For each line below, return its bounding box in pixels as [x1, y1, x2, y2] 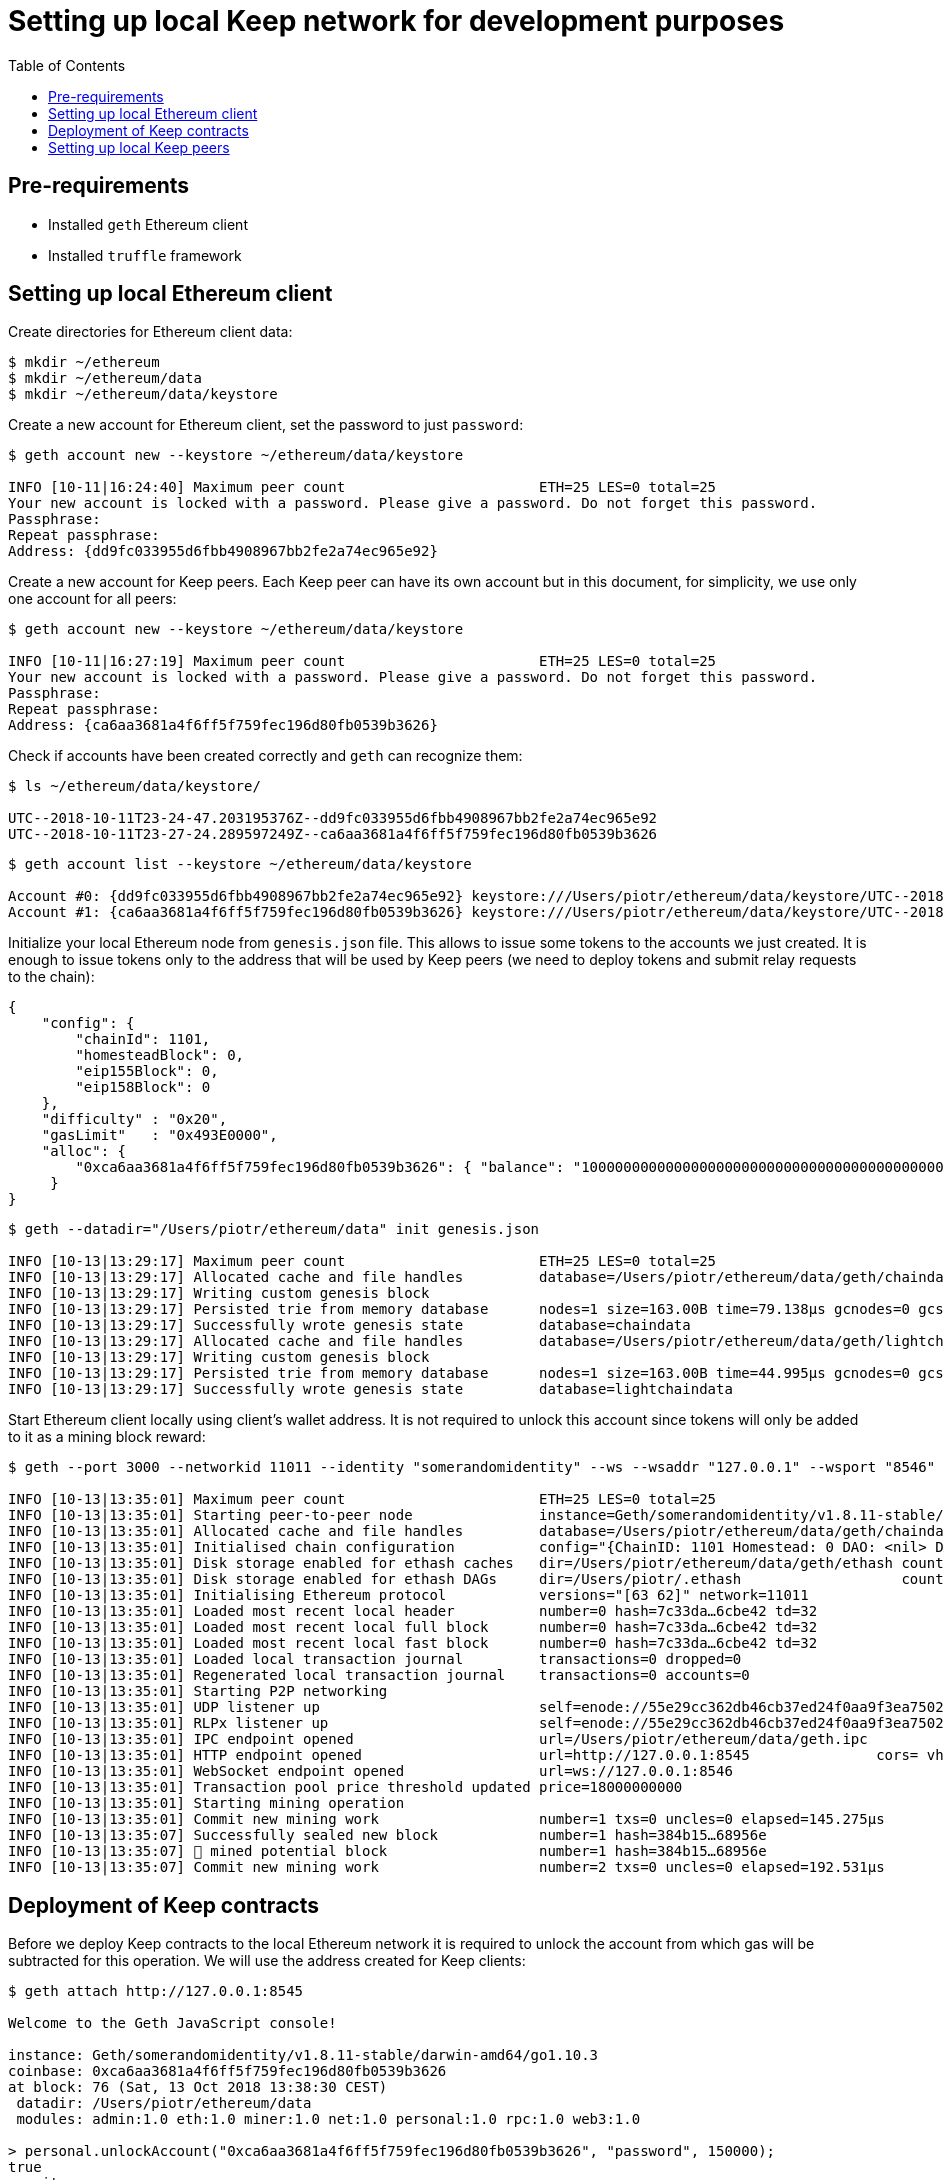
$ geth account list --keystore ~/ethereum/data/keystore [8, 856, 472, 873]
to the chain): [8, 968, 95, 986]
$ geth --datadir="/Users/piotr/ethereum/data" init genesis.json [8, 1221, 540, 1238]
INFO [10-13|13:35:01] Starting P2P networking [8, 1683, 388, 1700]
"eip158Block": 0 [75, 1079, 211, 1096]
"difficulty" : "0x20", [41, 1111, 228, 1128]
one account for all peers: [8, 590, 177, 608]
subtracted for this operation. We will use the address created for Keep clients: [8, 1952, 526, 1970]
